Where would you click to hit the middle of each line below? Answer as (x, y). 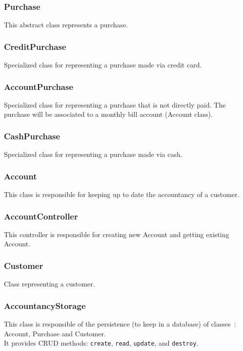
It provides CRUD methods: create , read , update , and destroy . (101, 343)
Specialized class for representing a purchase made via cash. (93, 154)
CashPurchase (32, 136)
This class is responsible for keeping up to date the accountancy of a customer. (122, 194)
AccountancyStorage (45, 305)
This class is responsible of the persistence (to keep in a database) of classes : (120, 324)
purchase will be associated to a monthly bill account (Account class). (108, 114)
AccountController (41, 216)
